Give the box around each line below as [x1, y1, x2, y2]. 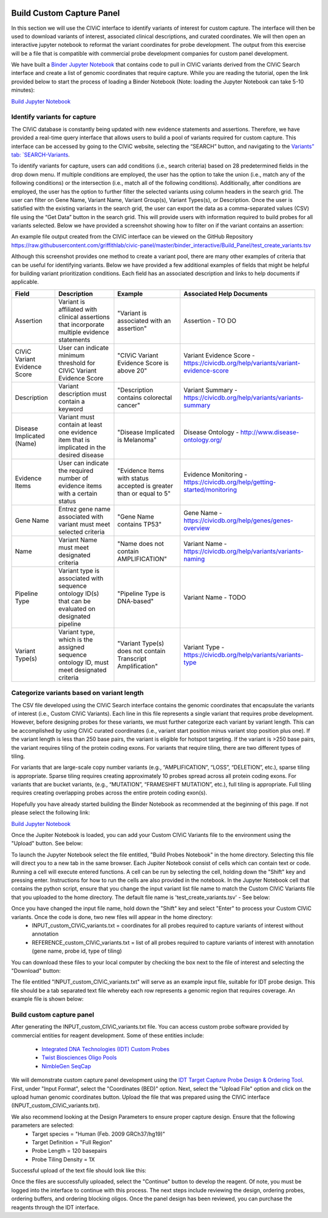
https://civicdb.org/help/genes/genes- [183, 516, 294, 525]
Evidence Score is [117, 359, 169, 367]
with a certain [58, 489, 98, 497]
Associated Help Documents [183, 289, 268, 298]
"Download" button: [11, 967, 61, 974]
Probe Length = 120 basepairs [32, 1147, 108, 1155]
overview [183, 523, 210, 532]
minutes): [11, 86, 35, 94]
